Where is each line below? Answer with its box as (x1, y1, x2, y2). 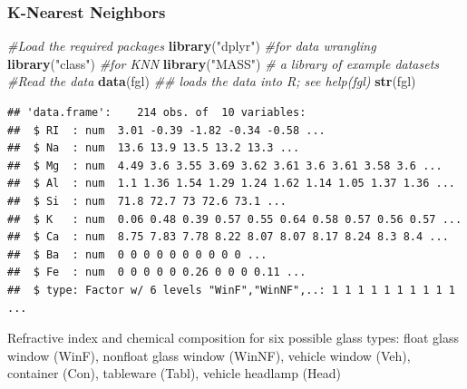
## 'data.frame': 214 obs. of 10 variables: (7, 106, 306, 119)
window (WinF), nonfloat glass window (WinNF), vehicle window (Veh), (7, 345, 411, 365)
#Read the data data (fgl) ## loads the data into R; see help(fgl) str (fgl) (7, 72, 416, 91)
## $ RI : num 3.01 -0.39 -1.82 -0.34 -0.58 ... (7, 123, 326, 137)
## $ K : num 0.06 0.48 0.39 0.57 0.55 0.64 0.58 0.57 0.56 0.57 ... (7, 212, 462, 226)
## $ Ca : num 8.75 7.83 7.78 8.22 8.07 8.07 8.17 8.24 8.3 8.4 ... (7, 230, 449, 244)
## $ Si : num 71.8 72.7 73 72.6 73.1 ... (7, 194, 287, 208)
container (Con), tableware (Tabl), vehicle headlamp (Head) (7, 364, 341, 383)
